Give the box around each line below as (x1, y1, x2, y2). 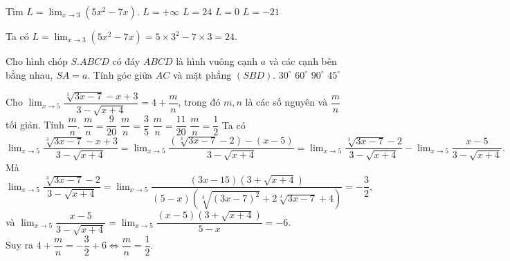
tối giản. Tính (6, 117, 64, 132)
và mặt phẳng (172, 67, 232, 81)
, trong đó (178, 95, 221, 109)
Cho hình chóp (6, 54, 68, 68)
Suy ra (6, 238, 34, 252)
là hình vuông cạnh (176, 54, 258, 68)
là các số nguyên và (245, 95, 328, 109)
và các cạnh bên (268, 54, 337, 68)
